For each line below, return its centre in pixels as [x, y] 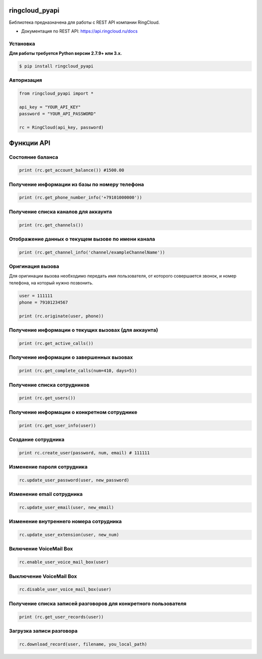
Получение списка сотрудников [49, 385]
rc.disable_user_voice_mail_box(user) [65, 589]
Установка [22, 44]
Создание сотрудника [37, 439]
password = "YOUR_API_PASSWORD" [58, 114]
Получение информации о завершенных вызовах [71, 358]
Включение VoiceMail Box [41, 549]
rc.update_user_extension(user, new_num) [69, 535]
